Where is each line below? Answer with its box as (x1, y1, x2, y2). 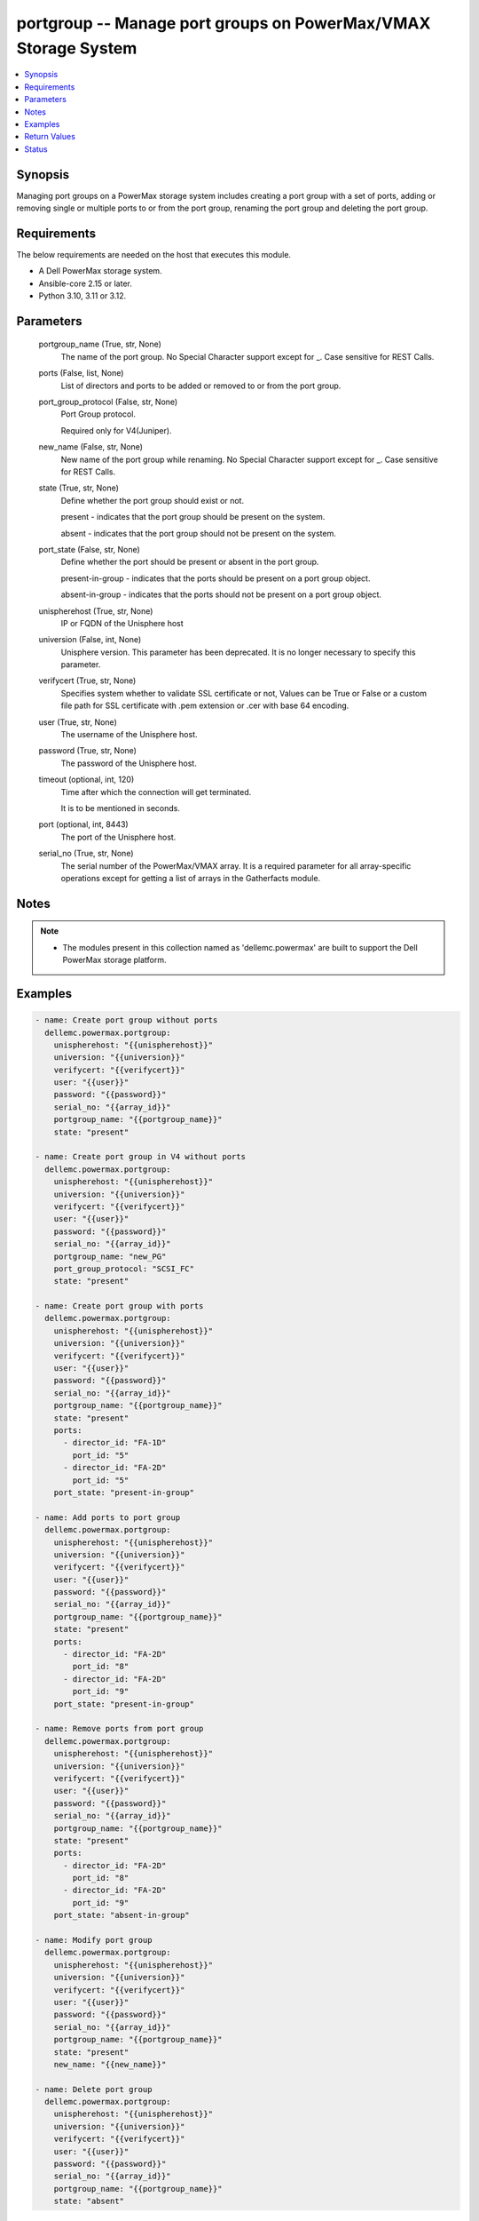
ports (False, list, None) (38, 368, 124, 378)
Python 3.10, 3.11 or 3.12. (38, 291, 127, 301)
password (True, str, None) (38, 745, 137, 756)
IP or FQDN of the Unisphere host (60, 617, 184, 628)
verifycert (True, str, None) (38, 675, 137, 686)
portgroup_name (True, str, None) (38, 338, 161, 350)
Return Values (24, 131, 75, 142)
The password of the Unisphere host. (60, 758, 197, 768)
